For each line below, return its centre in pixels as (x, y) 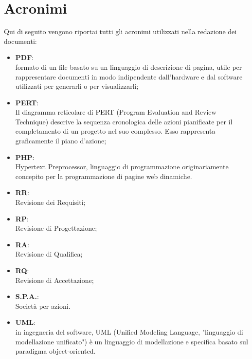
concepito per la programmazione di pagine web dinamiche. (104, 176)
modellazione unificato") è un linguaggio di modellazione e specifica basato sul (132, 341)
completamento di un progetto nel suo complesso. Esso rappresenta (115, 131)
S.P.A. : (27, 296)
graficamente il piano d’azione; (61, 141)
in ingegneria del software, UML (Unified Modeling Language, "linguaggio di (129, 331)
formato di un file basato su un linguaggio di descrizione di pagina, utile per (129, 67)
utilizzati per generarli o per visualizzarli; (77, 86)
